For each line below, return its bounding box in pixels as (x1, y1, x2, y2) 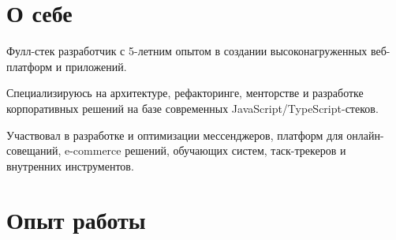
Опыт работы (6, 204, 146, 236)
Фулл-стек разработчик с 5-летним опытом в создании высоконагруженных (6, 43, 368, 59)
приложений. (65, 58, 127, 74)
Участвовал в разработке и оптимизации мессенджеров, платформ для (6, 126, 343, 143)
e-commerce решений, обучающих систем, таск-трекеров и (64, 142, 346, 159)
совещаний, (6, 142, 62, 159)
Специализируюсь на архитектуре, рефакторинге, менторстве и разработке (6, 84, 364, 101)
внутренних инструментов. (6, 157, 134, 174)
